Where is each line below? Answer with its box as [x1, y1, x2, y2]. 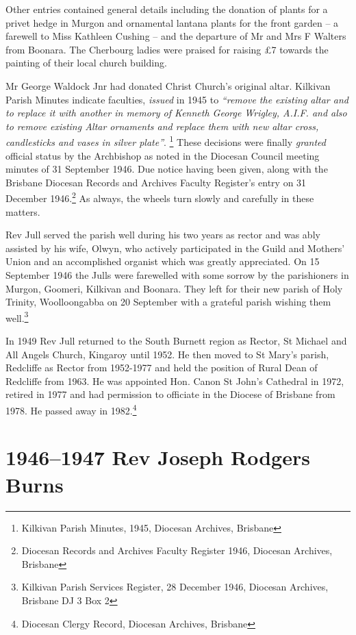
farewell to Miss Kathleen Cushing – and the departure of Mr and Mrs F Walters [5, 29, 346, 43]
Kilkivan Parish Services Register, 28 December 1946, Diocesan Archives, [21, 580, 329, 594]
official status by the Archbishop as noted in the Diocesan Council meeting [5, 148, 320, 162]
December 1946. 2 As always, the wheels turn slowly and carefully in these [5, 189, 314, 206]
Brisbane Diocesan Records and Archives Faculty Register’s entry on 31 [5, 175, 307, 189]
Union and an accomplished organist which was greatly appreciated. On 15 [5, 254, 320, 269]
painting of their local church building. [5, 55, 167, 70]
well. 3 [5, 308, 29, 325]
